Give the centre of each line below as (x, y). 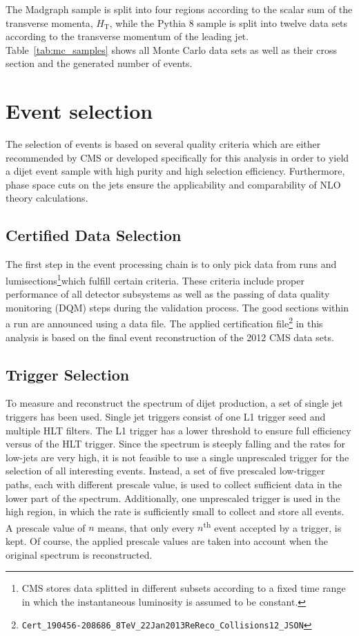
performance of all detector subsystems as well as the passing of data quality (168, 294)
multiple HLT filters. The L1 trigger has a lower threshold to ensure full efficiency (178, 430)
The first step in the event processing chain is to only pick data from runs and (171, 264)
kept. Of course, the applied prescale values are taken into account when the (167, 540)
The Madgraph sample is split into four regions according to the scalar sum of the (179, 9)
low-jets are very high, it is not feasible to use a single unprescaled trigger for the (177, 457)
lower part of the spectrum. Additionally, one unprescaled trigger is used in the (173, 498)
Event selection (79, 111)
